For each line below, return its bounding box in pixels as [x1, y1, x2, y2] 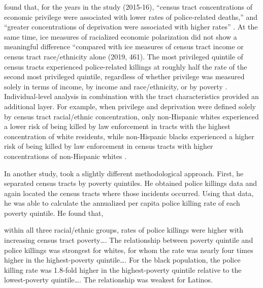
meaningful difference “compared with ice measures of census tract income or [4, 41, 244, 52]
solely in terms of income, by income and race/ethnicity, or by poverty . [4, 81, 227, 91]
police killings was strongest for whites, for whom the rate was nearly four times [4, 244, 253, 255]
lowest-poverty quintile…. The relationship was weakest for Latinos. [4, 274, 213, 285]
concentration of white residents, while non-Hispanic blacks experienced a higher [4, 131, 254, 141]
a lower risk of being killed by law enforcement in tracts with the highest [4, 121, 231, 132]
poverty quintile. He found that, [4, 207, 104, 218]
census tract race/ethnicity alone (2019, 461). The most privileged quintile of [4, 51, 243, 61]
